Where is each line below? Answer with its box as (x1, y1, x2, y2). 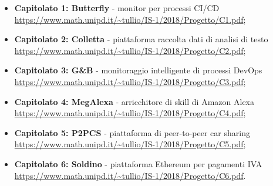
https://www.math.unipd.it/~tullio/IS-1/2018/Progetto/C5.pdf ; (14, 138, 246, 150)
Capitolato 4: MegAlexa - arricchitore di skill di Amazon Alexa (14, 95, 255, 107)
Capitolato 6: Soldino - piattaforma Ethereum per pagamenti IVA (14, 157, 262, 170)
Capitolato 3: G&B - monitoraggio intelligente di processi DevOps (14, 64, 262, 76)
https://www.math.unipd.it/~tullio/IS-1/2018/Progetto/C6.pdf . (14, 169, 246, 181)
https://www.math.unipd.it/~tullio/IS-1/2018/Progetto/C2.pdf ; (14, 44, 246, 56)
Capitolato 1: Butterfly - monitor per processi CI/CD (14, 2, 220, 13)
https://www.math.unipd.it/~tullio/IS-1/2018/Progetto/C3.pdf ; (14, 75, 246, 87)
